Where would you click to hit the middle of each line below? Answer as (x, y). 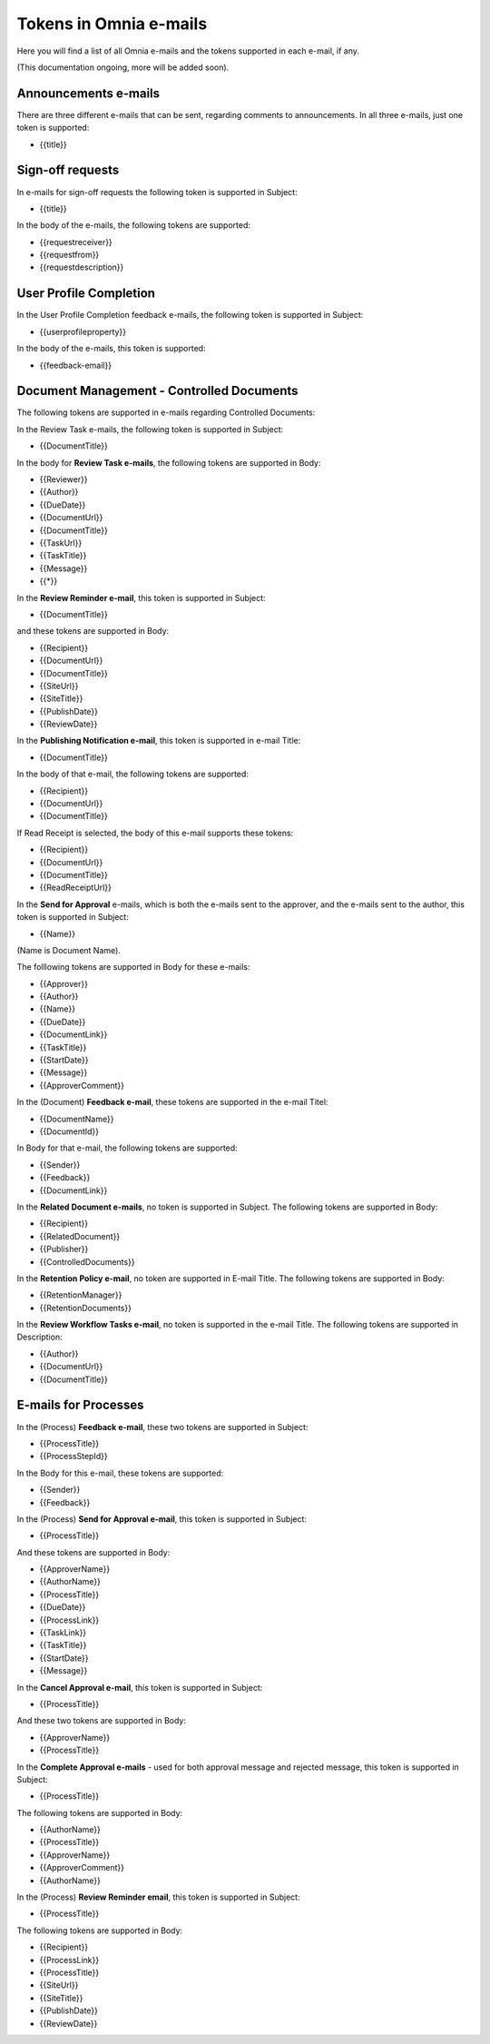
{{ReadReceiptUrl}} (76, 888)
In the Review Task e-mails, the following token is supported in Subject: (150, 429)
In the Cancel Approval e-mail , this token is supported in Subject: (140, 1687)
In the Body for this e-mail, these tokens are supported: (120, 1473)
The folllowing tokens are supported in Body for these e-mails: (133, 967)
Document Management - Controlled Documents (157, 391)
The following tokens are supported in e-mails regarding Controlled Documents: (166, 412)
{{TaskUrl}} (61, 543)
